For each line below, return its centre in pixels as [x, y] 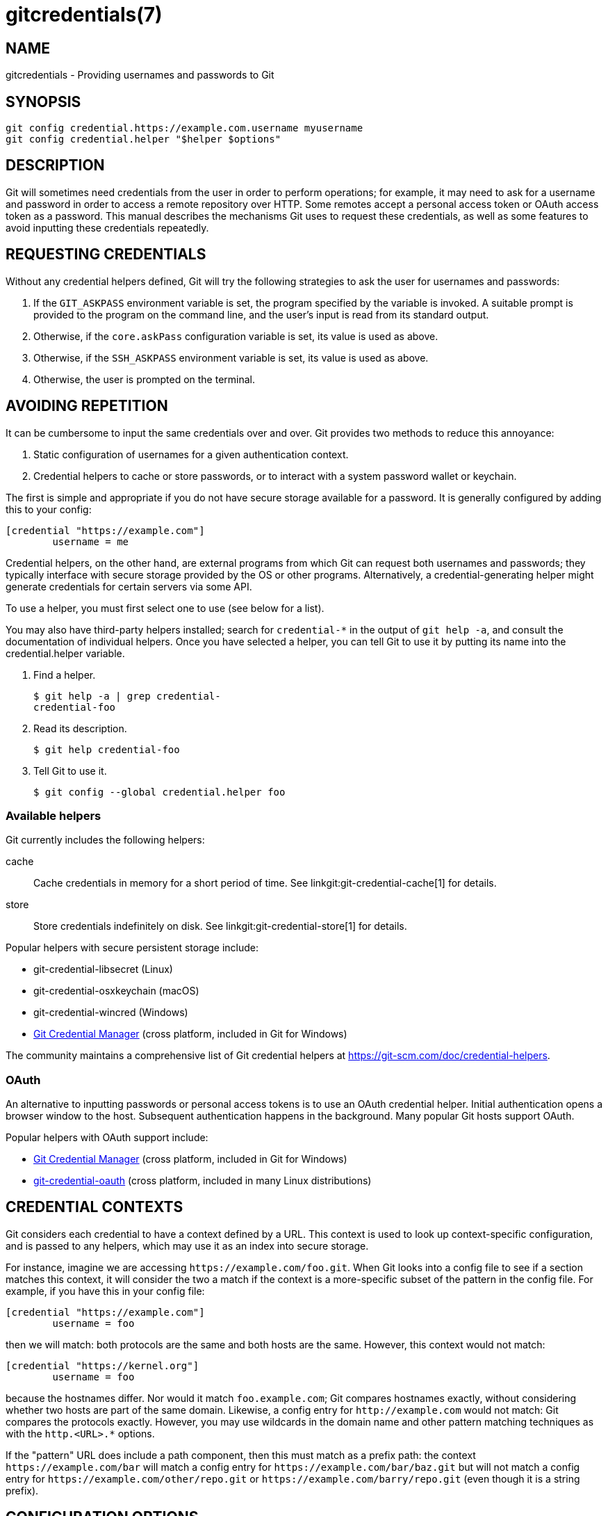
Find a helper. [65, 675]
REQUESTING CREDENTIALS [106, 255]
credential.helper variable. [65, 653]
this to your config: [49, 509]
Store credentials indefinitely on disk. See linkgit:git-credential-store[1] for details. [220, 926]
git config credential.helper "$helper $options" [143, 139]
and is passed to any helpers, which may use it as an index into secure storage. [187, 1245]
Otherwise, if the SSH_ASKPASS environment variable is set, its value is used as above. [231, 357]
